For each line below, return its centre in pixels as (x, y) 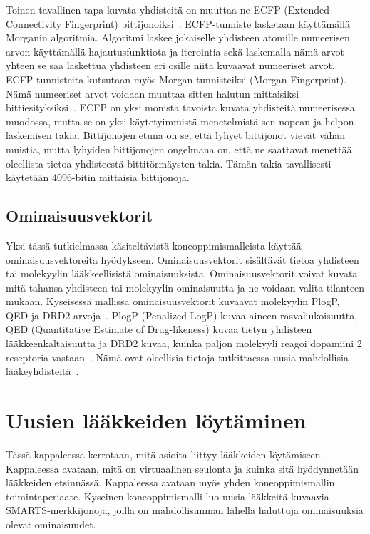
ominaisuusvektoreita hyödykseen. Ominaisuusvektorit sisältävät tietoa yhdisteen (183, 259)
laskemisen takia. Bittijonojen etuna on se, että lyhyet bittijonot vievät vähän (176, 135)
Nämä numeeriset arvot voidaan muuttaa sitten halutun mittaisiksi (153, 93)
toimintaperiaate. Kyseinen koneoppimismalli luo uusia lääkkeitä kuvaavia (168, 496)
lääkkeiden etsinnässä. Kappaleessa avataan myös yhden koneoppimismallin (170, 482)
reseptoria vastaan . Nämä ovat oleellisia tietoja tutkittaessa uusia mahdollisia (177, 357)
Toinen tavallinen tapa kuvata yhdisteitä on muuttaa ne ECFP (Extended (168, 9)
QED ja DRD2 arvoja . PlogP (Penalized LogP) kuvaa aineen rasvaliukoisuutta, (182, 315)
